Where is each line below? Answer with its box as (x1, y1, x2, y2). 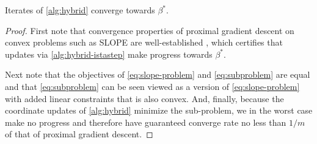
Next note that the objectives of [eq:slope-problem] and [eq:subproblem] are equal (5, 68, 310, 81)
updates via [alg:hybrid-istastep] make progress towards (5, 47, 213, 60)
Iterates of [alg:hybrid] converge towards (5, 4, 155, 16)
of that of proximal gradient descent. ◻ (5, 128, 153, 140)
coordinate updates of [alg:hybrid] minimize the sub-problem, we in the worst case (5, 104, 313, 117)
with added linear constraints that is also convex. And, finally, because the (5, 92, 284, 105)
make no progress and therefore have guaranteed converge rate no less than (5, 115, 286, 128)
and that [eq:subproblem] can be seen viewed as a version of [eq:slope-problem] (5, 80, 300, 92)
